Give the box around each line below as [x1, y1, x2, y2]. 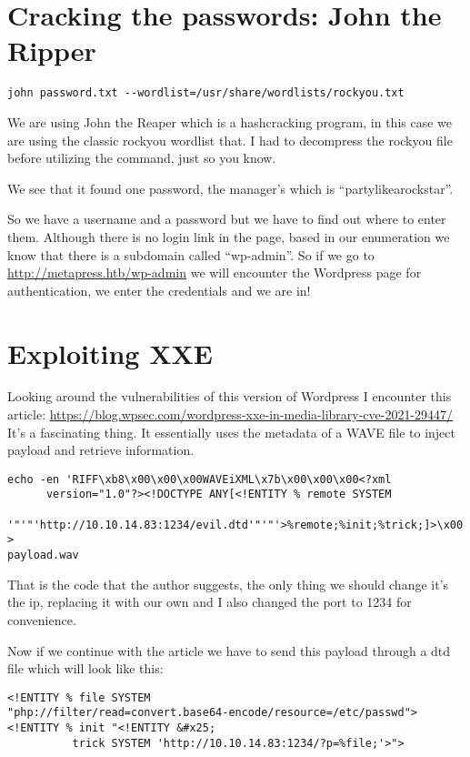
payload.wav [7, 549, 79, 562]
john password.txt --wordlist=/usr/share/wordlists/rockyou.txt [7, 86, 405, 100]
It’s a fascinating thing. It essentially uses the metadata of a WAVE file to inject [7, 422, 455, 441]
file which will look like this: [7, 659, 164, 678]
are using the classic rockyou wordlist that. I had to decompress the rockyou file [7, 130, 453, 149]
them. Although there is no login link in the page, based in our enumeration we [7, 227, 450, 246]
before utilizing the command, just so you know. [7, 148, 276, 167]
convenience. [7, 610, 76, 629]
